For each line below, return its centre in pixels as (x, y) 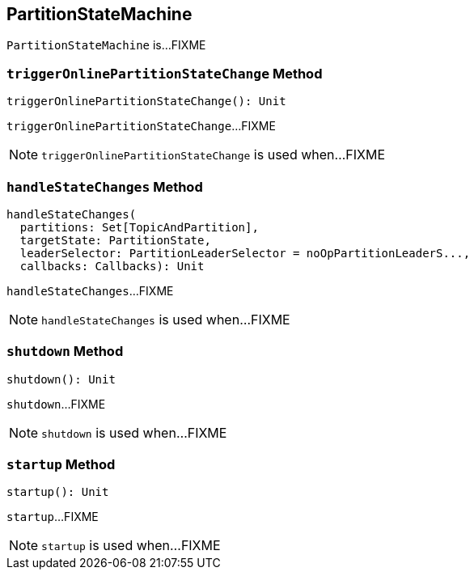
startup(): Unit (58, 492)
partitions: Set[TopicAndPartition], (139, 227)
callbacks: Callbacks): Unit (112, 266)
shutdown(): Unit (61, 379)
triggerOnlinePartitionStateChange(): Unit (146, 102)
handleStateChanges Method (105, 186)
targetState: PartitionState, (115, 240)
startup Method (61, 465)
